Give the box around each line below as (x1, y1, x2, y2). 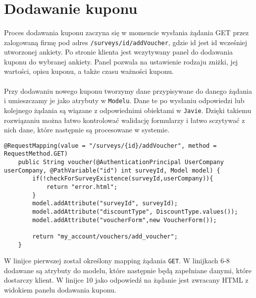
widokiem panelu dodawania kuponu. (4, 285, 116, 295)
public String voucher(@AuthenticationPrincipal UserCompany (18, 159, 224, 166)
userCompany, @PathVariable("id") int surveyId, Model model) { (4, 167, 220, 174)
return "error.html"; (46, 183, 118, 190)
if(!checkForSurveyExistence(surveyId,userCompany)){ (32, 175, 213, 182)
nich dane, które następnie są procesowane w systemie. (4, 124, 170, 135)
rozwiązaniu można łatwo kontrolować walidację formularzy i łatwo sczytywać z (4, 115, 245, 125)
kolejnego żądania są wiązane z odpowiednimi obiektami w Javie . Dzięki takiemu (4, 105, 252, 115)
